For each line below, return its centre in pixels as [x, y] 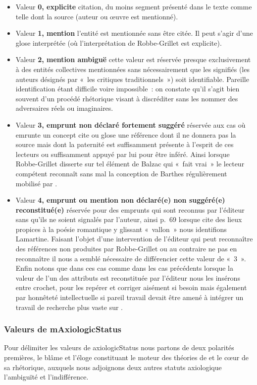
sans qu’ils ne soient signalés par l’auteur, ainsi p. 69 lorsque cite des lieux [129, 219]
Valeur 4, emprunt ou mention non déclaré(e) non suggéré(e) [120, 200]
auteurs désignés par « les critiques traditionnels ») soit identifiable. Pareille [132, 79]
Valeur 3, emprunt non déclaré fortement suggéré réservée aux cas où [130, 124]
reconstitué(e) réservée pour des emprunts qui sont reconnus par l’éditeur [130, 209]
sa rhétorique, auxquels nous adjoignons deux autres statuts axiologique [113, 367]
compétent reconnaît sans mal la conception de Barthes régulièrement [121, 173]
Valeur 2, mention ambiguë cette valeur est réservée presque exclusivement [133, 59]
